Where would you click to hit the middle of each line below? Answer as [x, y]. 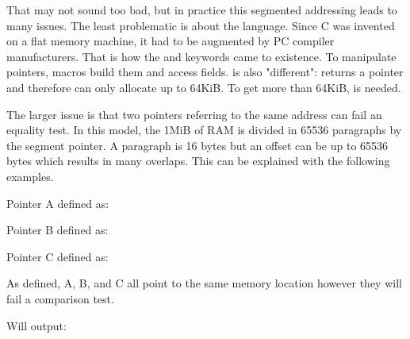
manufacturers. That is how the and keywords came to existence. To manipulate [201, 56]
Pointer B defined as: [57, 230]
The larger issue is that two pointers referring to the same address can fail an [194, 114]
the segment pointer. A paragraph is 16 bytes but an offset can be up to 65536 [197, 145]
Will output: [36, 325]
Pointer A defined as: [58, 203]
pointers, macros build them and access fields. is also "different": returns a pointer [205, 72]
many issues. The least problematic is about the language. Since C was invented [201, 25]
